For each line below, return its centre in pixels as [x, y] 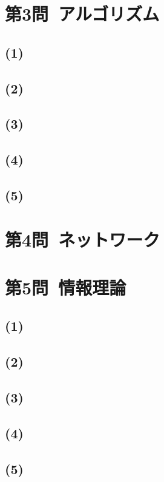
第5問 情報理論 [66, 287]
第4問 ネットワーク [83, 239]
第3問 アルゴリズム [82, 14]
